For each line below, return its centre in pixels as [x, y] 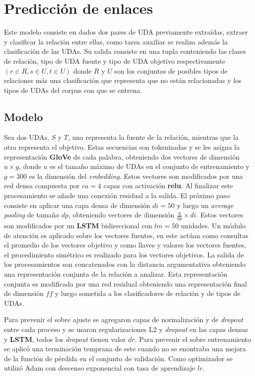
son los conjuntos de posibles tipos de [171, 70]
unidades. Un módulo [213, 226]
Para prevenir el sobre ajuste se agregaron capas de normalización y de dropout [124, 319]
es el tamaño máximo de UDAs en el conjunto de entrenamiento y [149, 166]
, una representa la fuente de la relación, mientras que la [153, 137]
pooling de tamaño [32, 215]
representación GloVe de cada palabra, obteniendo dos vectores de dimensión [122, 156]
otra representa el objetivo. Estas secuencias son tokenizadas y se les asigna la [122, 147]
